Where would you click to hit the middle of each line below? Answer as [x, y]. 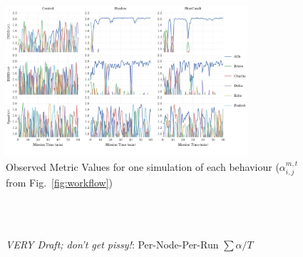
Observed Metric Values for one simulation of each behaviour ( [143, 166]
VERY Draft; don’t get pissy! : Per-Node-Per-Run [112, 244]
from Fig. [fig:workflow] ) [60, 182]
